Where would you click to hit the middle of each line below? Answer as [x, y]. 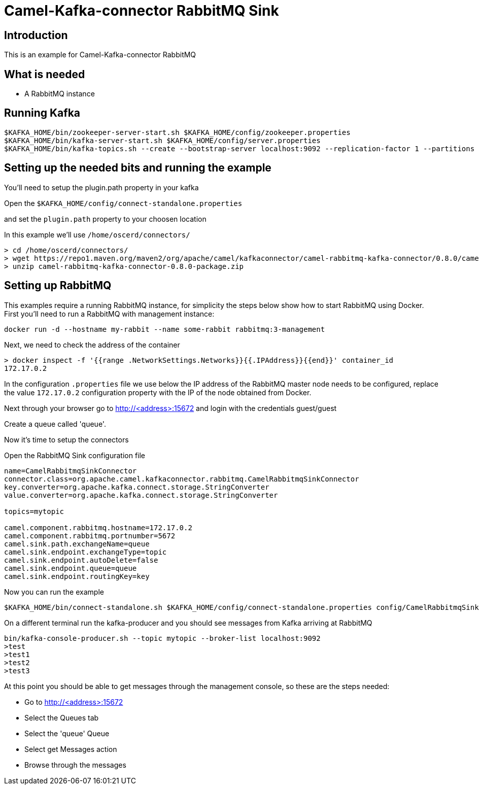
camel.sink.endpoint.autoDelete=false [81, 560]
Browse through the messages [75, 765]
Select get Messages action [71, 749]
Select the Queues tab [62, 717]
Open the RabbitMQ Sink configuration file [75, 455]
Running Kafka [42, 113]
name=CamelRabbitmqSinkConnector [71, 471]
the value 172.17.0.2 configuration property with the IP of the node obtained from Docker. [158, 392]
